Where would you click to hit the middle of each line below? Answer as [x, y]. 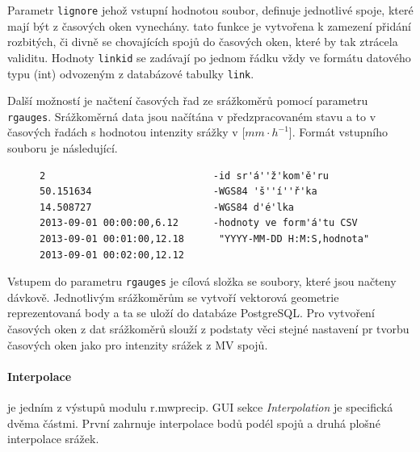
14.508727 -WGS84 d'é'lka [167, 207]
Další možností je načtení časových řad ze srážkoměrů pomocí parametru [188, 100]
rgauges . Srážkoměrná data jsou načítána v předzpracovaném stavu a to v [192, 116]
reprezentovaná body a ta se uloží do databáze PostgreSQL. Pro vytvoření [191, 313]
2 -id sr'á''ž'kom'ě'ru [184, 176]
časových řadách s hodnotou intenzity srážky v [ [126, 132]
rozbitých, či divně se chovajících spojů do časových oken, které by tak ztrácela [203, 42]
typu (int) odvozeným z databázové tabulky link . [131, 73]
